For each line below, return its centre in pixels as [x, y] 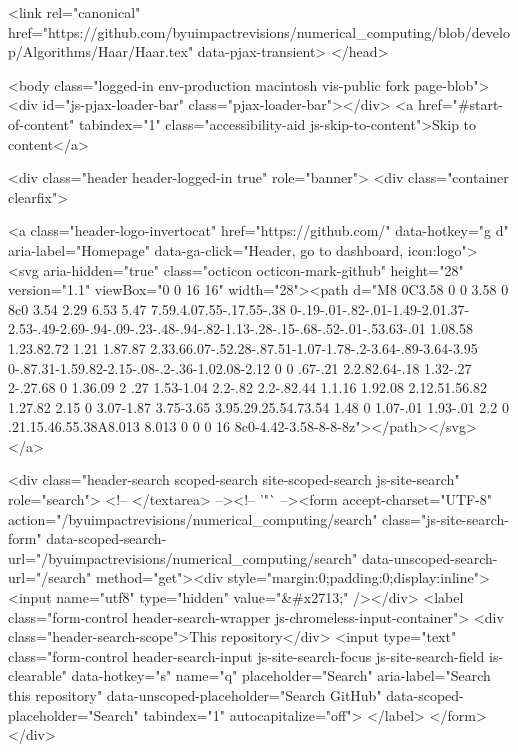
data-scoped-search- [106, 538]
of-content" [41, 123]
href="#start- [460, 104]
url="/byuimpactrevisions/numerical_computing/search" [183, 557]
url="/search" [50, 577]
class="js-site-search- [446, 518]
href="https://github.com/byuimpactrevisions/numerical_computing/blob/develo [259, 31]
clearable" [37, 675]
